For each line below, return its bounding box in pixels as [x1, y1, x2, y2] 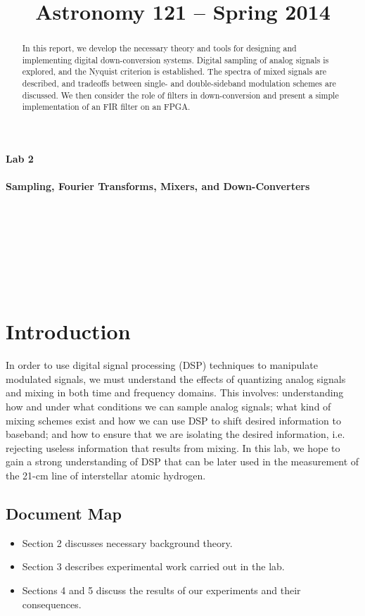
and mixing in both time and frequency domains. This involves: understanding [6, 385, 344, 400]
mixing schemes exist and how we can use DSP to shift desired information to [6, 413, 341, 427]
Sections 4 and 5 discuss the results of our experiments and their [22, 582, 301, 597]
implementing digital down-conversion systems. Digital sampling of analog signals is [22, 54, 329, 65]
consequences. [22, 596, 82, 611]
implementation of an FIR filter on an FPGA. [22, 101, 191, 113]
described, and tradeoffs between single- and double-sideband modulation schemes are [22, 77, 336, 89]
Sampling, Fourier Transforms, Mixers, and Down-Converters [6, 179, 310, 194]
